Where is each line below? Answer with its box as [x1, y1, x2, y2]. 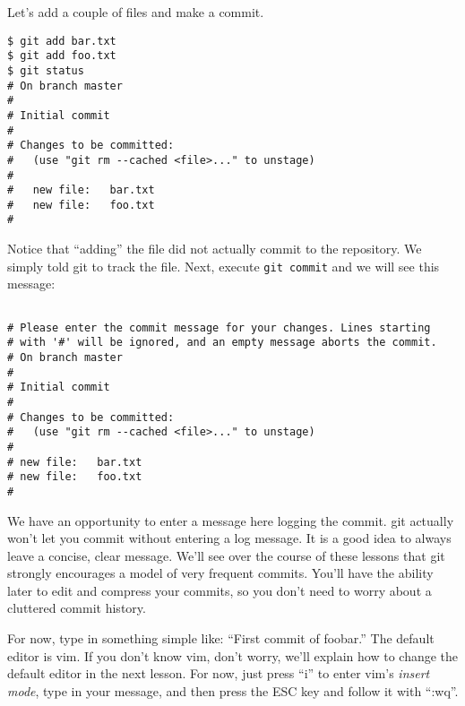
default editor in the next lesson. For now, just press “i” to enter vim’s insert [7, 664, 430, 683]
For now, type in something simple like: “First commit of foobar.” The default [7, 629, 435, 648]
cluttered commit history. [7, 598, 146, 617]
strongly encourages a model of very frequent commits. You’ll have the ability [7, 564, 434, 582]
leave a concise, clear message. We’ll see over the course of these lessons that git [7, 546, 445, 564]
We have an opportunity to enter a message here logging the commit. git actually [7, 511, 454, 529]
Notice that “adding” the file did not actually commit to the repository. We [7, 239, 422, 258]
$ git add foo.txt [7, 49, 116, 63]
